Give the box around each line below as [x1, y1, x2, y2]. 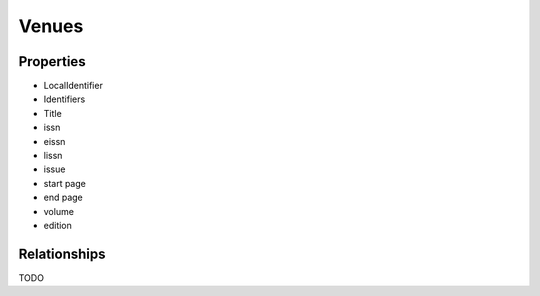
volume [43, 205, 75, 217]
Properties [18, 53, 86, 70]
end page [43, 191, 84, 204]
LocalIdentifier [43, 80, 104, 92]
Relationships [18, 245, 106, 262]
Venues [18, 15, 84, 37]
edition [43, 219, 72, 231]
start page [43, 177, 87, 189]
